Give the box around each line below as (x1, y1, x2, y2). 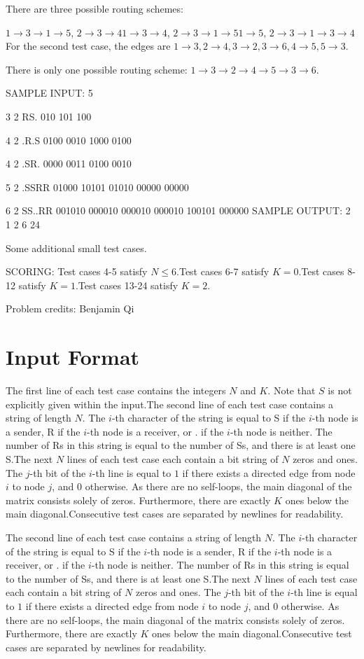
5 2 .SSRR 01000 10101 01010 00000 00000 (6, 179, 189, 194)
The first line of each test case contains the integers (6, 383, 226, 398)
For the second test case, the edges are (6, 39, 171, 53)
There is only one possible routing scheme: (6, 62, 188, 76)
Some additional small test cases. (6, 240, 147, 255)
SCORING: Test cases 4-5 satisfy (6, 264, 148, 279)
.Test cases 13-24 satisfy (75, 277, 178, 292)
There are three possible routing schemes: (6, 1, 183, 15)
